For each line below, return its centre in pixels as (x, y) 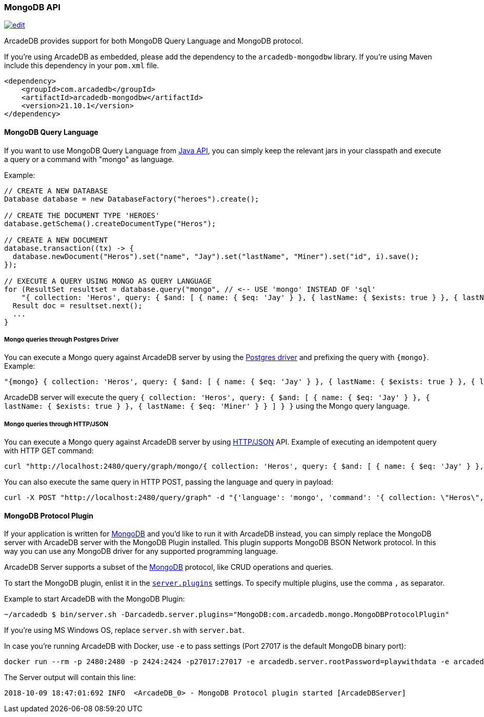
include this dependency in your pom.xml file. (82, 66)
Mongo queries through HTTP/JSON (56, 424)
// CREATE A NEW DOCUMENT (56, 240)
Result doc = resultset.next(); (77, 305)
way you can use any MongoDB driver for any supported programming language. (141, 551)
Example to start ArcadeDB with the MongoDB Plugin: (95, 599)
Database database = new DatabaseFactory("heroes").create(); (132, 199)
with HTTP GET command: (49, 451)
